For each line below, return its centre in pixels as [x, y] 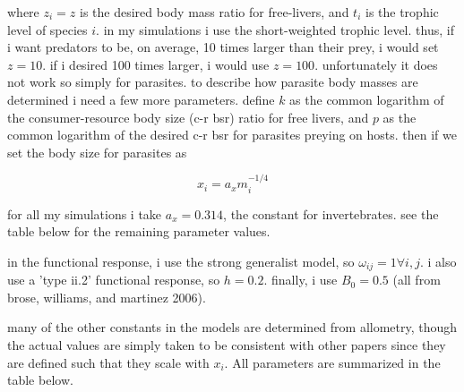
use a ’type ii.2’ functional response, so [114, 280]
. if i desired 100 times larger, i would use [156, 64]
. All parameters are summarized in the [332, 362]
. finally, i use [301, 280]
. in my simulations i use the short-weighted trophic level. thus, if [275, 29]
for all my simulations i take [85, 213]
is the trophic [402, 12]
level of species [47, 29]
